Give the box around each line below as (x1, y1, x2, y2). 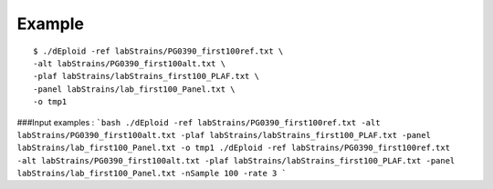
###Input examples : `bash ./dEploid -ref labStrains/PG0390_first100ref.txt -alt (16, 116, 381, 127)
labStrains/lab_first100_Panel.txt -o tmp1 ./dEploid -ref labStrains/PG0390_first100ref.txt (16, 143, 451, 154)
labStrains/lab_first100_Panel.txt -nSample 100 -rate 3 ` (16, 168, 288, 179)
